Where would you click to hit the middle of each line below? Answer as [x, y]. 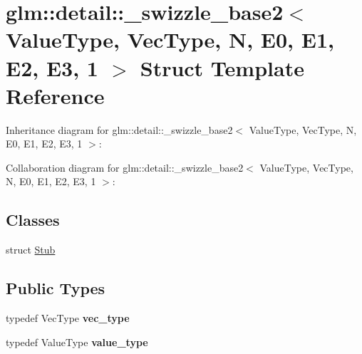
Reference [55, 95]
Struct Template [222, 67]
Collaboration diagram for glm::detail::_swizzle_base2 [125, 167]
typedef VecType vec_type [68, 318]
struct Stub [31, 250]
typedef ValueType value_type [77, 342]
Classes [33, 220]
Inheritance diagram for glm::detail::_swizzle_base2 [119, 129]
